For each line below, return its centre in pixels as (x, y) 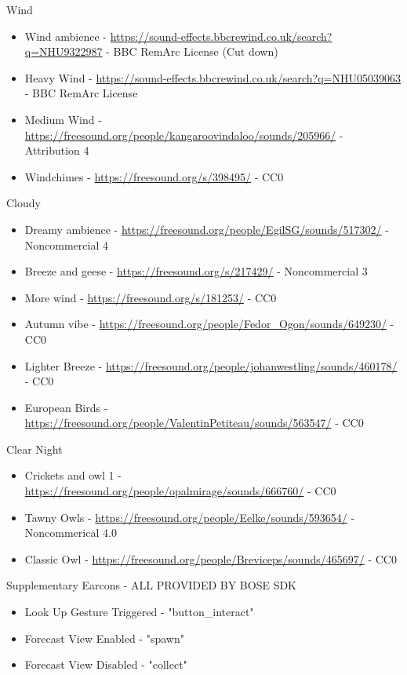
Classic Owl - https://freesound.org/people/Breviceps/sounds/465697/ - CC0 (211, 558)
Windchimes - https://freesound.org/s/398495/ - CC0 (154, 176)
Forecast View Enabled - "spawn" (104, 638)
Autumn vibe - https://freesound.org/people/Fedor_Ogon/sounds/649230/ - (209, 324)
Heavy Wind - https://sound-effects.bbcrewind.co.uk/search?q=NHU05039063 (213, 77)
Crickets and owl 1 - (73, 475)
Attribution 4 (57, 150)
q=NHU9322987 (64, 51)
